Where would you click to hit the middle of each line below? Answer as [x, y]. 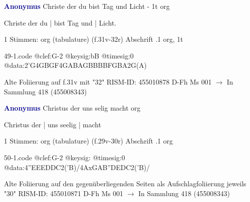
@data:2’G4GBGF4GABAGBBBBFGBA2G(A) [75, 65]
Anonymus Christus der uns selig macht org [72, 108]
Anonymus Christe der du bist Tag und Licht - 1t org [87, 6]
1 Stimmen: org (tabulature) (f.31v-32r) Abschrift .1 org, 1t [94, 39]
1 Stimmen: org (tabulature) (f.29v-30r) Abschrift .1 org [88, 141]
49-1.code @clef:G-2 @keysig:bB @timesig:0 [69, 55]
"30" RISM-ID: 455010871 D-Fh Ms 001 [64, 193]
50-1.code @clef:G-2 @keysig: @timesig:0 [65, 157]
